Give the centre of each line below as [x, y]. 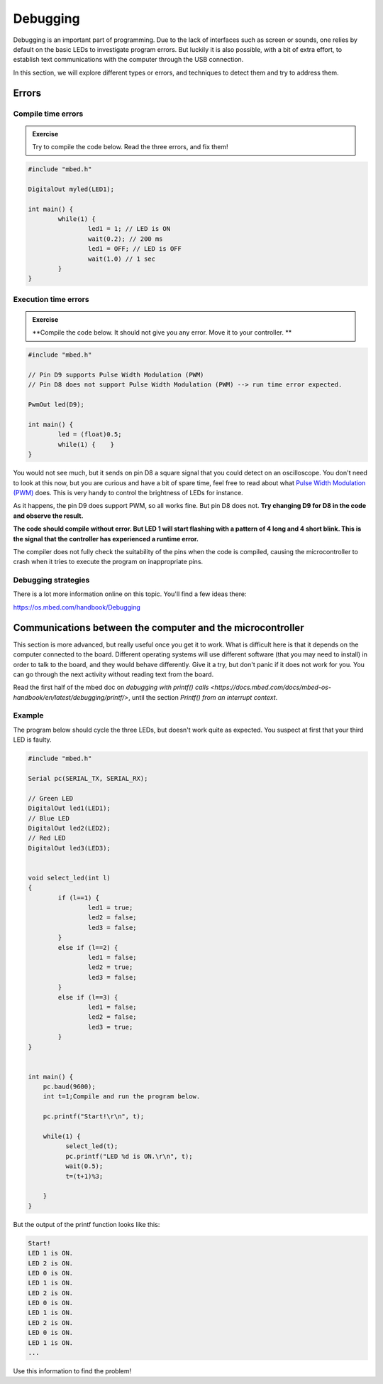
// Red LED [47, 838]
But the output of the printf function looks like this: [87, 1224]
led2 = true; [110, 967]
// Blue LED [49, 818]
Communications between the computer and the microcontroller [159, 628]
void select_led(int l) [70, 878]
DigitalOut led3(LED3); [70, 848]
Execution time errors [51, 299]
